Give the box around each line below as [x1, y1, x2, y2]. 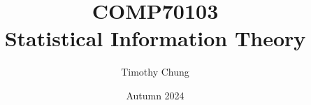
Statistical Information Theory [4, 24, 306, 52]
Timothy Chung [121, 64, 189, 79]
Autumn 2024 [126, 87, 185, 102]
